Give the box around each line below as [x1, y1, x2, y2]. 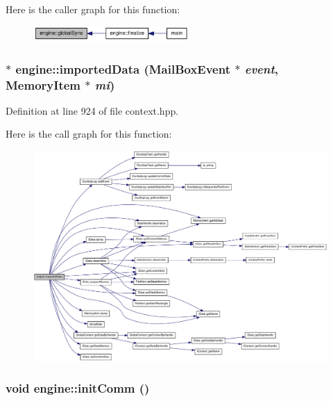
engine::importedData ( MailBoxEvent [15, 60, 230, 77]
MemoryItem [6, 76, 80, 93]
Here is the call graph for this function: [6, 126, 172, 141]
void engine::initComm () [6, 379, 150, 397]
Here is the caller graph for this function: [6, 2, 180, 16]
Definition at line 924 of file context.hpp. [6, 103, 179, 117]
